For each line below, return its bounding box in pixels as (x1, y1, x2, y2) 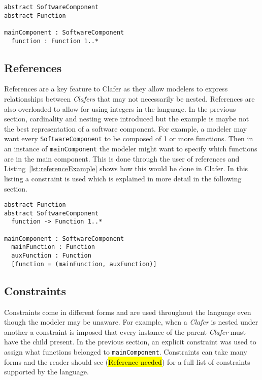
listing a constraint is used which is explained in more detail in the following (4, 173, 242, 183)
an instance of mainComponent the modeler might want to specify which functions (4, 143, 257, 154)
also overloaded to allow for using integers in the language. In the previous (4, 103, 236, 114)
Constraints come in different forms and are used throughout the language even (4, 306, 251, 317)
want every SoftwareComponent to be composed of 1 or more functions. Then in (4, 133, 253, 144)
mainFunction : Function (11, 243, 95, 251)
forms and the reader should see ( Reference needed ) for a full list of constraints (4, 356, 250, 367)
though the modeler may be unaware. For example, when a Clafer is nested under (4, 316, 258, 327)
